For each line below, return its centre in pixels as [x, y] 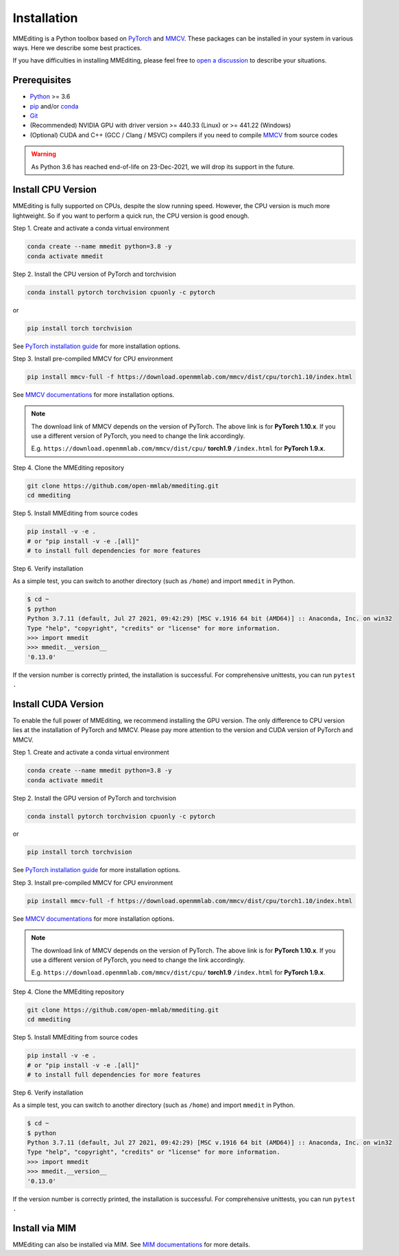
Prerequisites [42, 80]
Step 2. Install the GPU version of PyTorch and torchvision [95, 798]
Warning [44, 154]
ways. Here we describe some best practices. [77, 47]
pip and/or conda [54, 106]
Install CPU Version [55, 190]
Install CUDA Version [58, 704]
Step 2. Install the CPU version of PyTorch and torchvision [94, 274]
